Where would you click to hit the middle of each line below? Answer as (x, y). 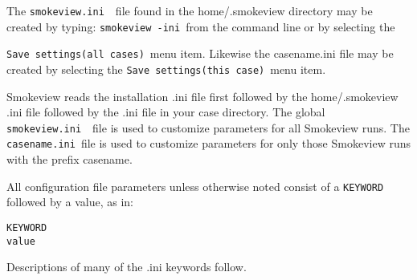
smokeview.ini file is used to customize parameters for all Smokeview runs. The (208, 127)
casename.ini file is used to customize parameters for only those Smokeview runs (208, 143)
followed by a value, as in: (70, 202)
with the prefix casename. (69, 159)
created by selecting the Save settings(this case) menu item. (166, 69)
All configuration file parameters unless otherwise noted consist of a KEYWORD (195, 186)
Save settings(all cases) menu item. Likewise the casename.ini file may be (200, 53)
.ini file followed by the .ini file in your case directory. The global (166, 112)
